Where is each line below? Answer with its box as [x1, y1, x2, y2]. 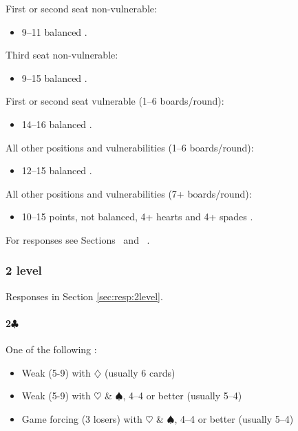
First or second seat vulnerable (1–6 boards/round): [6, 94, 224, 108]
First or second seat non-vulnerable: [6, 1, 157, 15]
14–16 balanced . [21, 116, 92, 131]
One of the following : [6, 342, 97, 357]
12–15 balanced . [21, 163, 92, 178]
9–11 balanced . [21, 24, 87, 39]
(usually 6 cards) [104, 365, 175, 379]
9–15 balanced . [21, 70, 87, 85]
